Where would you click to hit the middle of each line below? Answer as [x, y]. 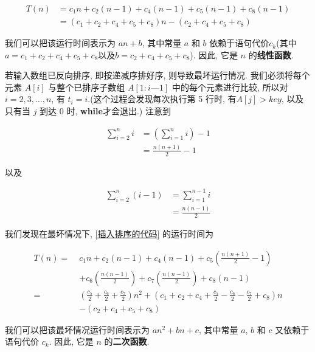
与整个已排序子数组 [87, 87]
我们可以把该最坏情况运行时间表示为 [77, 329]
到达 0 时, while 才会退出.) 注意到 [105, 111]
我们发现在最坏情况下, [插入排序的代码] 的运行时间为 [109, 233]
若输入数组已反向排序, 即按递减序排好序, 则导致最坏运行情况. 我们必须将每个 [157, 75]
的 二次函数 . [127, 341]
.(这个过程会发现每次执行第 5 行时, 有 [162, 99]
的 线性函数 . [271, 54]
